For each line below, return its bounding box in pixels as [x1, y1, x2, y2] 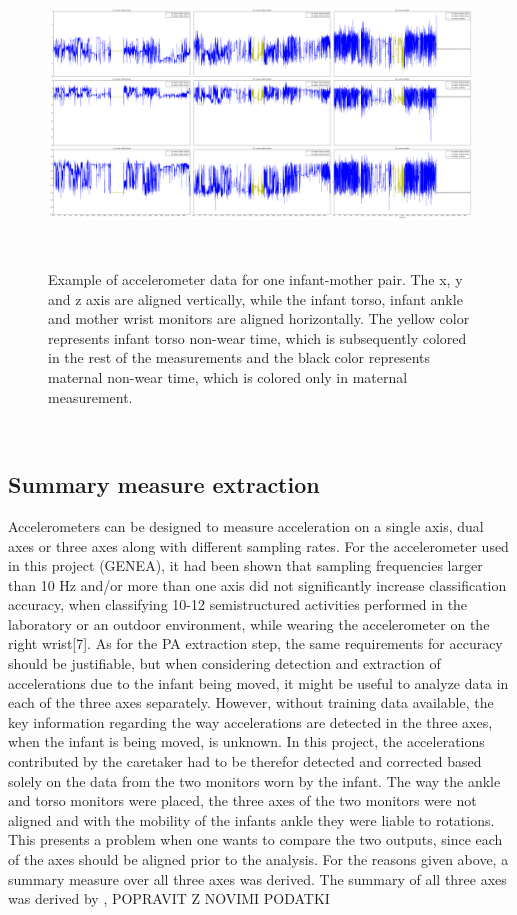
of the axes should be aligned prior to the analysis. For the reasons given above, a [8, 849, 509, 869]
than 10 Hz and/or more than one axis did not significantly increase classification [8, 574, 507, 595]
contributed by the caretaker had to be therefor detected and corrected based [8, 751, 482, 772]
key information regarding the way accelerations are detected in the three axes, [8, 711, 493, 732]
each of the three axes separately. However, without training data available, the [8, 692, 494, 713]
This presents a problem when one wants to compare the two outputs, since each [8, 829, 503, 850]
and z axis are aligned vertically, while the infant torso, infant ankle [48, 288, 463, 309]
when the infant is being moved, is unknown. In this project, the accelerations [8, 731, 485, 752]
